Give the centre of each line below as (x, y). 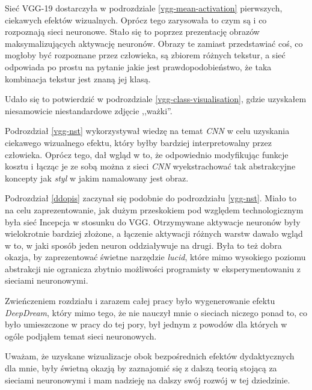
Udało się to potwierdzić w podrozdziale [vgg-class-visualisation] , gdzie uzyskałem (156, 99)
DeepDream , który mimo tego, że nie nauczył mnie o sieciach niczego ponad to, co (156, 312)
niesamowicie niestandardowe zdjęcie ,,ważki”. (89, 110)
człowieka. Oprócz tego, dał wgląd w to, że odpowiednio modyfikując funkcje (147, 154)
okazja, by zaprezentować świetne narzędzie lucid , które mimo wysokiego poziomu (155, 257)
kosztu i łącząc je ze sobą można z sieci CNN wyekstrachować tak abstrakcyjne (150, 166)
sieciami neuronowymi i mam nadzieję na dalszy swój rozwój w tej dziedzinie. (148, 379)
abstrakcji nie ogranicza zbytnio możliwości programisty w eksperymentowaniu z (153, 268)
